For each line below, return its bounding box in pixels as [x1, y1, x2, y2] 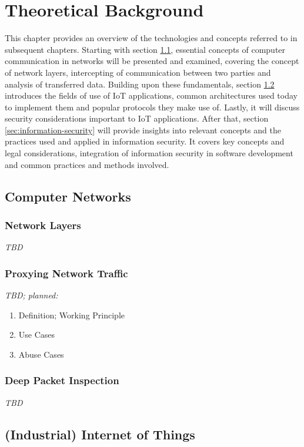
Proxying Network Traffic [5, 265, 128, 280]
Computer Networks [5, 187, 131, 205]
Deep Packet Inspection [5, 373, 119, 388]
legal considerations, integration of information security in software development [5, 147, 293, 159]
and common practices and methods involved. [5, 158, 169, 170]
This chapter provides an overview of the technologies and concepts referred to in [5, 32, 298, 44]
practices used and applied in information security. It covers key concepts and [5, 135, 285, 147]
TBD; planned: [5, 289, 58, 301]
